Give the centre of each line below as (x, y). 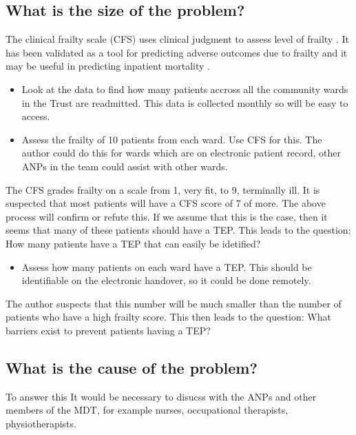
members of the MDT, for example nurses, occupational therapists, (147, 410)
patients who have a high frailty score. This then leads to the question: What (168, 317)
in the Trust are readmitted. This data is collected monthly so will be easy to (185, 102)
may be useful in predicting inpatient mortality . (108, 66)
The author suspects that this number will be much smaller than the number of (174, 303)
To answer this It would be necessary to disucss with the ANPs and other (161, 396)
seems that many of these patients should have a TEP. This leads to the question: (178, 230)
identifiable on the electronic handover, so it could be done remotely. (166, 280)
